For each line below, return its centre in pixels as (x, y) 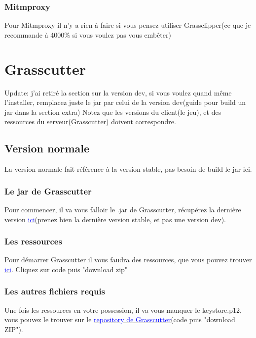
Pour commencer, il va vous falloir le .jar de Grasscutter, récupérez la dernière (123, 209)
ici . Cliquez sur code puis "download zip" (66, 269)
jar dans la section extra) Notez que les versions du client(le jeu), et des (113, 112)
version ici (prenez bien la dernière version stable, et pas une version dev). (115, 219)
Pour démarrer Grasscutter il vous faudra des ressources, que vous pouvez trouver (128, 260)
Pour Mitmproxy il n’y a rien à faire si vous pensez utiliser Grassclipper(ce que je (128, 25)
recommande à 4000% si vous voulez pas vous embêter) (88, 34)
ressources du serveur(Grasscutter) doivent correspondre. (90, 121)
